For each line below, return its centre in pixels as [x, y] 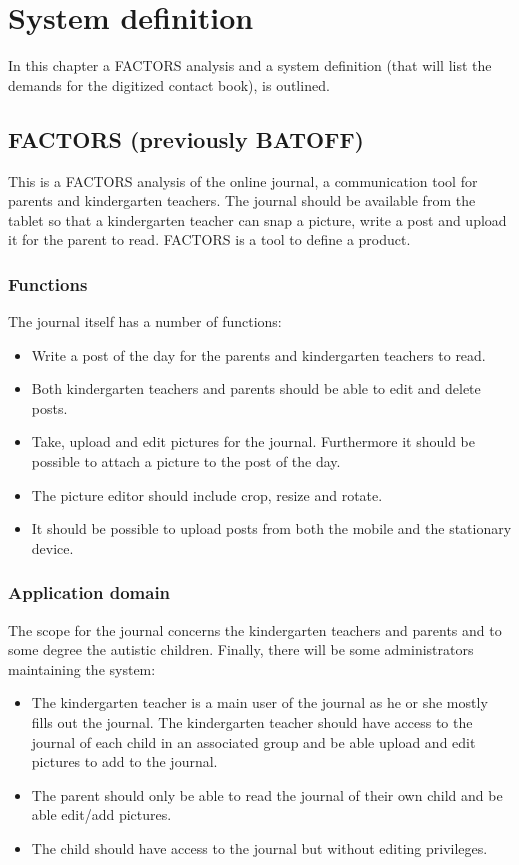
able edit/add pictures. [101, 814]
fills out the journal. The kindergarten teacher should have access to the [252, 722]
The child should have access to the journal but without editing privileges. [259, 848]
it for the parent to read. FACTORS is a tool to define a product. [209, 239]
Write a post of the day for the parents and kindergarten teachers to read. [258, 354]
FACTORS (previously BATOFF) [186, 138]
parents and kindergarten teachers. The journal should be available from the [242, 200]
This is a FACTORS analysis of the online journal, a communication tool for [243, 180]
